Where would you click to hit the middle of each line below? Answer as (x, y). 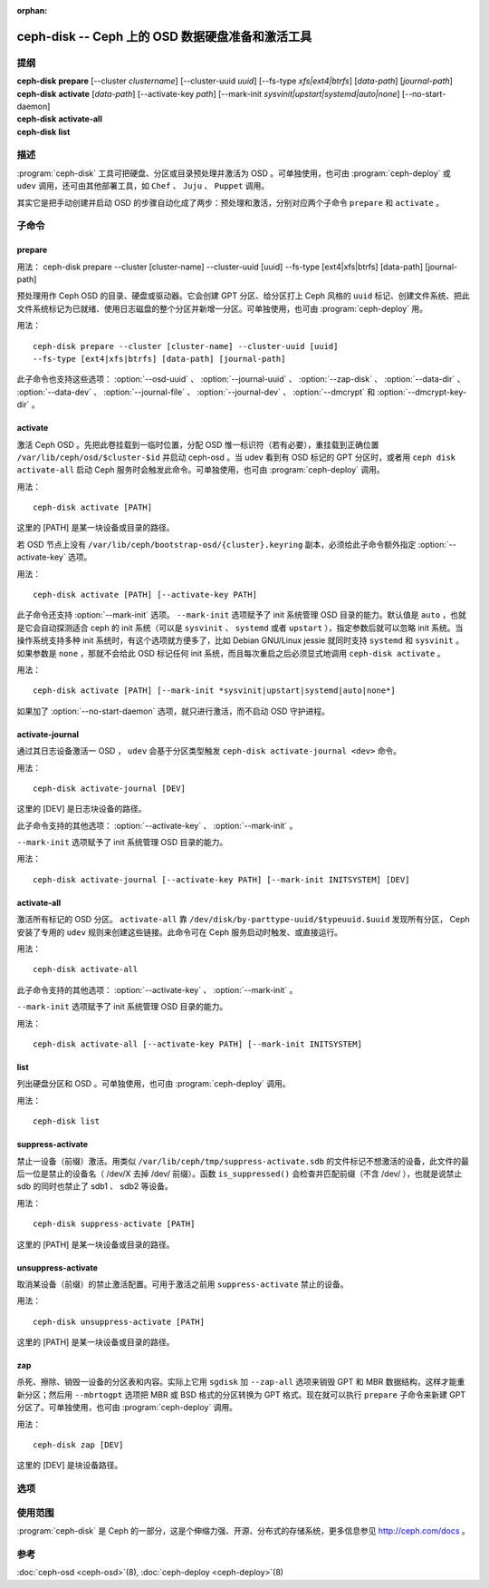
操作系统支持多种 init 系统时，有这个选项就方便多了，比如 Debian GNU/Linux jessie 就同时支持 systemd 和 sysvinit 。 (240, 640)
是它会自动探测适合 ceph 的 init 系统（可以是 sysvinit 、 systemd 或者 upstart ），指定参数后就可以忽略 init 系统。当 (240, 628)
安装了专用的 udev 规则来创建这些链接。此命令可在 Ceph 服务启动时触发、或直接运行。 (180, 932)
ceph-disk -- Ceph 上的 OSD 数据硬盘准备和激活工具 (164, 36)
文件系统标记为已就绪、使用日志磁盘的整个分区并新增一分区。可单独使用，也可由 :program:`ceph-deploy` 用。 (222, 308)
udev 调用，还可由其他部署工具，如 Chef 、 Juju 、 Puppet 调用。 (143, 186)
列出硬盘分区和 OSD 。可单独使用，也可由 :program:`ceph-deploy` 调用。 (153, 1084)
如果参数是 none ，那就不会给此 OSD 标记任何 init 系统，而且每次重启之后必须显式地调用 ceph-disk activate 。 (231, 653)
